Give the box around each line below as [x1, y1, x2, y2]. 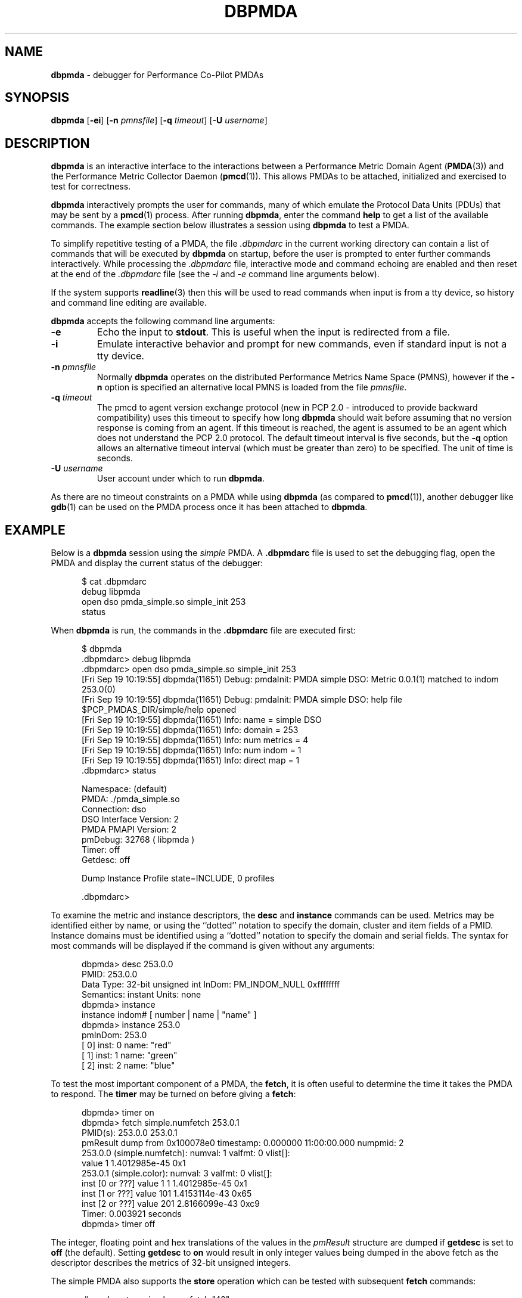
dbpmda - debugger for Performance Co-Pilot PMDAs [51, 69, 264, 80]
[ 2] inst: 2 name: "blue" [82, 1060, 175, 1071]
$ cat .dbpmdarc [82, 576, 147, 587]
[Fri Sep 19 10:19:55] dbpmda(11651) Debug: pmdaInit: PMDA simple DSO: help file [82, 694, 402, 705]
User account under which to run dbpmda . [97, 473, 265, 484]
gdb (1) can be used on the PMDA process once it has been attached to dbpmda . [51, 502, 368, 513]
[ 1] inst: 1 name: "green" [82, 1050, 178, 1061]
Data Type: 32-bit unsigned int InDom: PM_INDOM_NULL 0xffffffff [82, 979, 340, 990]
